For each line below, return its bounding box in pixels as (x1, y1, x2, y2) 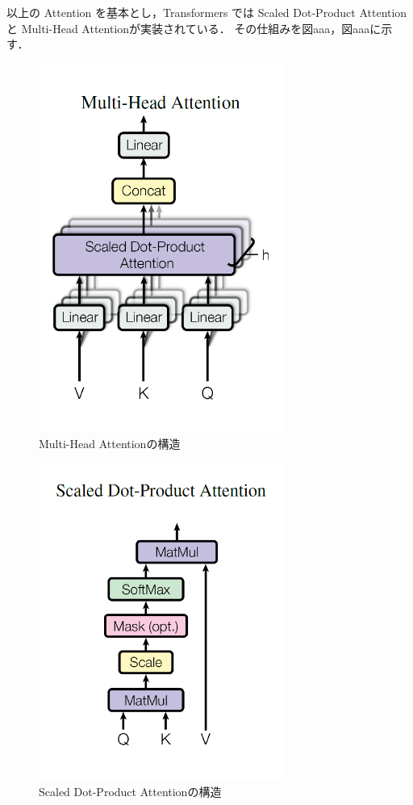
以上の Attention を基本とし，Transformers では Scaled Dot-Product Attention (6, 4, 407, 20)
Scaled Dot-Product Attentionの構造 (39, 783, 222, 800)
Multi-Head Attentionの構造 (39, 435, 181, 452)
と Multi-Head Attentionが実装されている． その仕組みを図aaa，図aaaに (6, 19, 382, 36)
